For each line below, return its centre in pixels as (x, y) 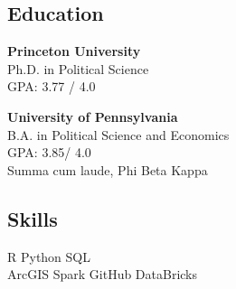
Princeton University (74, 51)
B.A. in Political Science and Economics (118, 134)
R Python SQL (49, 256)
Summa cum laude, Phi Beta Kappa (108, 169)
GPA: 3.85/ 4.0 (49, 152)
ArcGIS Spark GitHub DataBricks (103, 274)
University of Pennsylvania (93, 116)
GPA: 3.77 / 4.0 (52, 86)
